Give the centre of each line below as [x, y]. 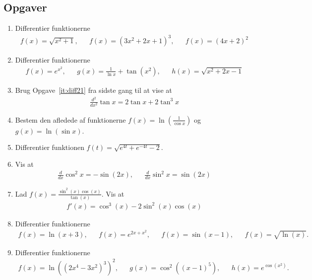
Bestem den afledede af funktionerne [70, 119]
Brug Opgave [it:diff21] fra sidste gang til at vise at [94, 90]
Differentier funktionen [50, 147]
